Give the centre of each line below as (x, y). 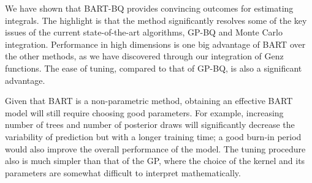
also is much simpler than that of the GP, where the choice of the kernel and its (155, 161)
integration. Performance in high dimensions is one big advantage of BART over (155, 44)
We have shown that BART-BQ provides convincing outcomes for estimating (149, 8)
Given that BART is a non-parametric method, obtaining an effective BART (149, 101)
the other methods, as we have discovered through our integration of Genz (144, 56)
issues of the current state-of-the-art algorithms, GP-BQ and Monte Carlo (144, 32)
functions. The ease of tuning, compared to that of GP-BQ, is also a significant (154, 68)
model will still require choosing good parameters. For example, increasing (144, 112)
